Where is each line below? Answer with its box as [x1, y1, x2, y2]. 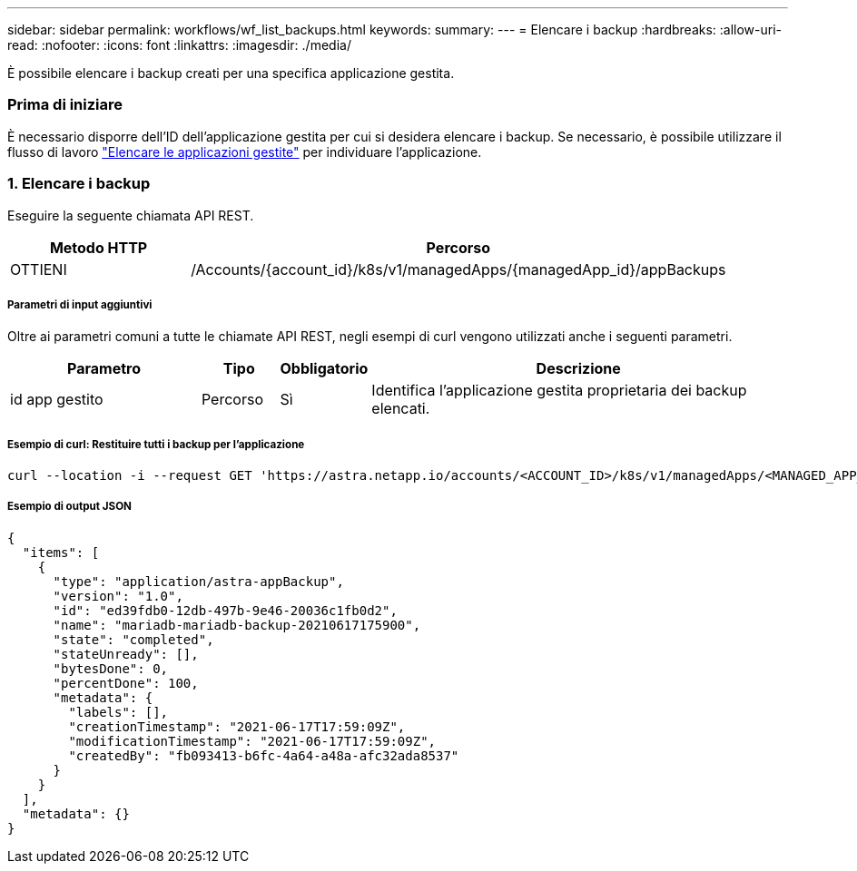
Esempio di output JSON [7, 500, 132, 514]
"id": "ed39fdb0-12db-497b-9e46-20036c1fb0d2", [53, 602, 398, 618]
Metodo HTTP [49, 238, 148, 257]
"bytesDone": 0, [53, 661, 169, 676]
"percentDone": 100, [53, 675, 199, 690]
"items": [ [22, 544, 100, 560]
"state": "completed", [53, 631, 214, 647]
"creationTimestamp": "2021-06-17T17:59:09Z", [68, 719, 406, 734]
